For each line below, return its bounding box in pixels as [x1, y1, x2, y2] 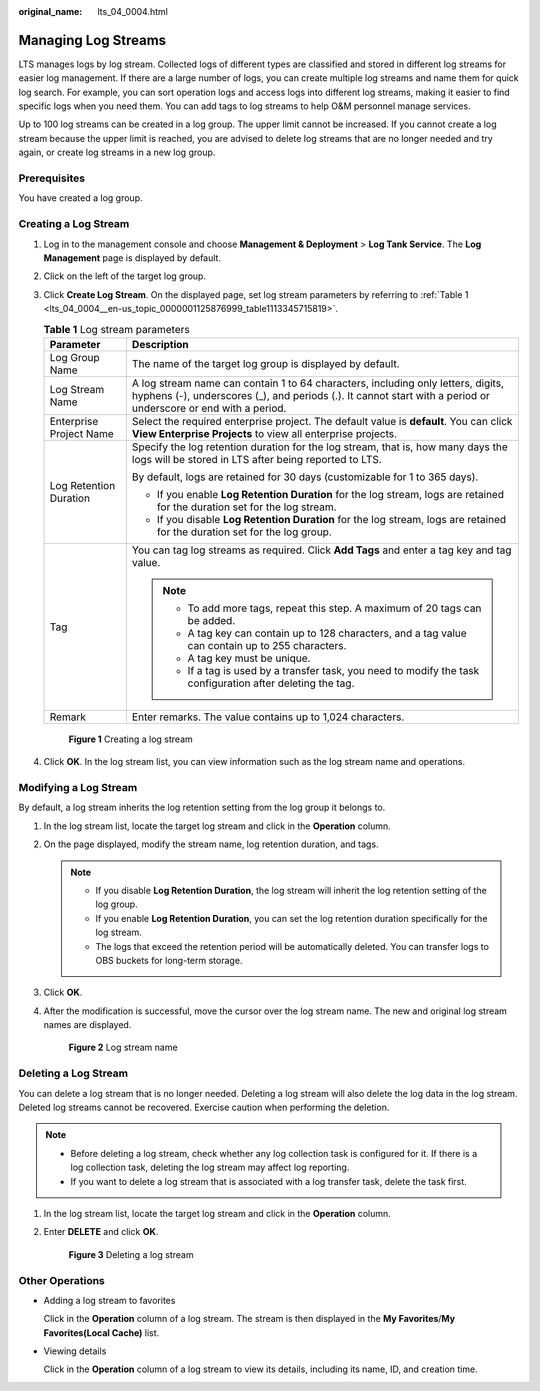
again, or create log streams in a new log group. [18, 146, 216, 159]
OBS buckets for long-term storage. [95, 954, 243, 966]
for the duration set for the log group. [156, 525, 332, 539]
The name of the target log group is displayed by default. [131, 356, 400, 370]
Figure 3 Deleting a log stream [68, 1248, 194, 1260]
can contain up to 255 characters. [187, 638, 347, 652]
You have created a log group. [18, 192, 143, 204]
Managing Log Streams [18, 31, 167, 49]
